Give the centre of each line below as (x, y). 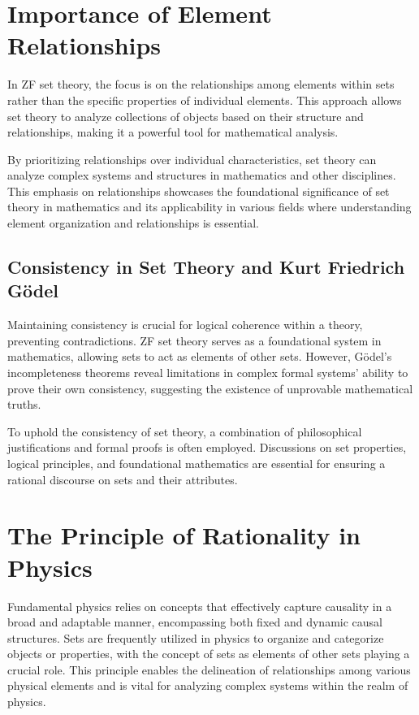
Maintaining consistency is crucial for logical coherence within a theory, (185, 325)
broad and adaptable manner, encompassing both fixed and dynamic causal (195, 622)
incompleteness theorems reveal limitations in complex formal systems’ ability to (208, 373)
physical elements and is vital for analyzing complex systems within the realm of (208, 685)
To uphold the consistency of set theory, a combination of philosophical (185, 431)
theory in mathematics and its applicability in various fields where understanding (209, 207)
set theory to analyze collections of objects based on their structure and (186, 116)
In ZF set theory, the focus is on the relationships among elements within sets (201, 84)
